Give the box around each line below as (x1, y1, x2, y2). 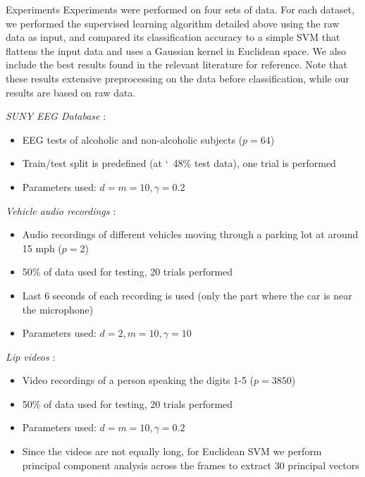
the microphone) (22, 302, 94, 316)
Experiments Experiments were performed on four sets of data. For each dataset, (6, 2, 355, 16)
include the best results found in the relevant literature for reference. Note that (6, 57, 347, 72)
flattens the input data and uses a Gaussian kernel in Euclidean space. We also (6, 43, 347, 58)
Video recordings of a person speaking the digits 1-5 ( (22, 373, 254, 388)
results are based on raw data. (6, 85, 136, 99)
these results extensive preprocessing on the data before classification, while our (6, 70, 349, 85)
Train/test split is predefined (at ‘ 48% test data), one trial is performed (22, 156, 336, 171)
